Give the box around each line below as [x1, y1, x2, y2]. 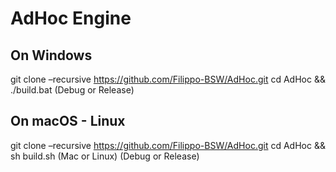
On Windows [10, 47, 93, 64]
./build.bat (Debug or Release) [10, 84, 135, 96]
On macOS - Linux [10, 113, 126, 130]
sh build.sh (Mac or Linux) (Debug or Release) [10, 150, 200, 162]
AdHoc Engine [10, 7, 132, 30]
